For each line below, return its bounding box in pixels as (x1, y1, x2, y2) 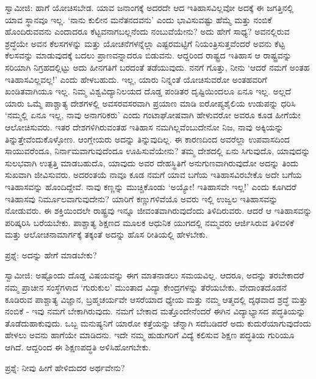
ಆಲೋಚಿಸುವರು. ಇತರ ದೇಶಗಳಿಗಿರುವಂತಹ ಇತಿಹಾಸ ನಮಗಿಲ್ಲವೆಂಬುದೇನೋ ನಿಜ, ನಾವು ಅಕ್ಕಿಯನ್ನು (5, 120, 284, 133)
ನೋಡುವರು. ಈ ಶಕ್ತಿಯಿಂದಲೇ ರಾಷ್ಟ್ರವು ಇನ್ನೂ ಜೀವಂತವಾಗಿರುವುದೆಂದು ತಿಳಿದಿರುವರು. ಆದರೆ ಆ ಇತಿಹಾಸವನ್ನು (5, 204, 312, 217)
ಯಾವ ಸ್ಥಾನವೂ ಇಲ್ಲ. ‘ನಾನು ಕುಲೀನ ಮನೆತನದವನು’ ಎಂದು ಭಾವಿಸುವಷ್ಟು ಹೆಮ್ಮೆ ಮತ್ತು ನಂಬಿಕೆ (5, 13, 272, 26)
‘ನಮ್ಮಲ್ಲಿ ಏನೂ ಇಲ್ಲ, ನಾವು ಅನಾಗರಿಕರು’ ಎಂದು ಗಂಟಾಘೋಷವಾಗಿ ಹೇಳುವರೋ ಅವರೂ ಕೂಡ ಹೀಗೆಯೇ (5, 108, 301, 121)
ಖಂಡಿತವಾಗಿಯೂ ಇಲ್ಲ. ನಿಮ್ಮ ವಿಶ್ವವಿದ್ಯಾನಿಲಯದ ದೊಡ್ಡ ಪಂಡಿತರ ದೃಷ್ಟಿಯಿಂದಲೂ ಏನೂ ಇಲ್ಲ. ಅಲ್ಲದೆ (5, 85, 292, 97)
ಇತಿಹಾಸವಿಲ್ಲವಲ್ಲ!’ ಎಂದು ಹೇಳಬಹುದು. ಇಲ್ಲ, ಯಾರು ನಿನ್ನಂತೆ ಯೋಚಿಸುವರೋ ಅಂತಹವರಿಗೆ (5, 73, 267, 85)
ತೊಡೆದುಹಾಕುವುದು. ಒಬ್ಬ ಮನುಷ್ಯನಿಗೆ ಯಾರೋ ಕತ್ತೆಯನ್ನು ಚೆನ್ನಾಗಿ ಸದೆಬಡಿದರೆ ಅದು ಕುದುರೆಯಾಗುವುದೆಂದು (5, 316, 312, 329)
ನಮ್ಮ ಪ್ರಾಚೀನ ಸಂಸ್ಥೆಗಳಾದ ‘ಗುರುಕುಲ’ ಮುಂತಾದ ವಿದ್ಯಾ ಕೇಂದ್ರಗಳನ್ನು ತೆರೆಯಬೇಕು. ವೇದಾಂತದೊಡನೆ (5, 281, 287, 294)
